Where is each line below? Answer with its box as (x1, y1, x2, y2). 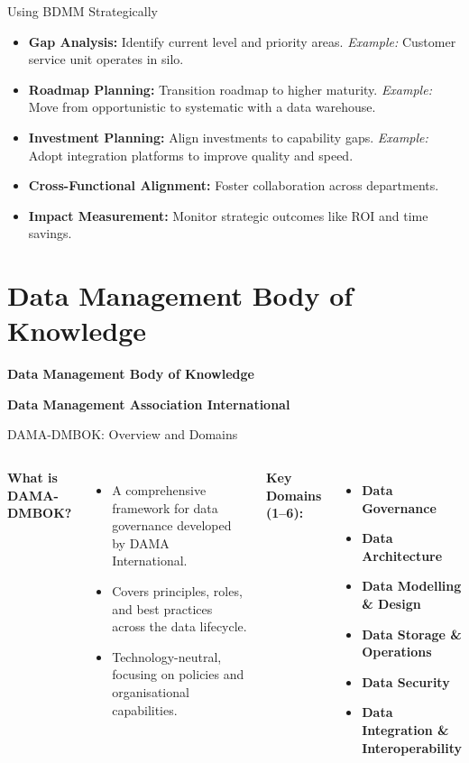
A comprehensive (112, 481, 207, 500)
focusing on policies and (112, 665, 244, 684)
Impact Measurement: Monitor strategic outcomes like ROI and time (28, 206, 428, 225)
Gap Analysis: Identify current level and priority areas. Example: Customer (28, 32, 456, 51)
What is (7, 468, 58, 487)
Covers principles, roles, (112, 582, 243, 600)
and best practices (112, 599, 213, 618)
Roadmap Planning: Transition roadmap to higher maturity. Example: (28, 79, 432, 98)
